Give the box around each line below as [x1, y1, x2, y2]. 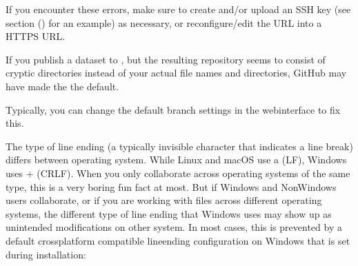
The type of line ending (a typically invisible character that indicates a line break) [6, 139, 353, 153]
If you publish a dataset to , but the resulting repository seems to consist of [6, 52, 326, 66]
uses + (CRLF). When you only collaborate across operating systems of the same [6, 165, 350, 180]
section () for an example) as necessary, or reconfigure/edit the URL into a [6, 15, 322, 30]
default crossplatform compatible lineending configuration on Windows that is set [6, 233, 350, 247]
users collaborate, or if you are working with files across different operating [6, 193, 322, 207]
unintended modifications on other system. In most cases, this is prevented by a [6, 220, 342, 234]
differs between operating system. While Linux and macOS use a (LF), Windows [6, 152, 347, 167]
